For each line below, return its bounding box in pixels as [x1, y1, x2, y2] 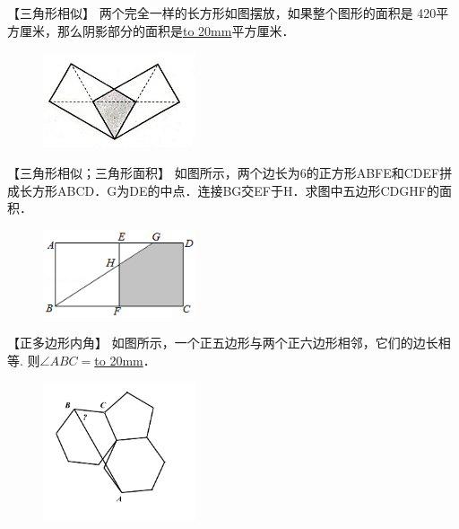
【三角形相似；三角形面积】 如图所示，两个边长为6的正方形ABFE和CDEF [7, 163, 440, 181]
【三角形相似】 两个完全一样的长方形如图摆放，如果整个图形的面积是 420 [7, 4, 437, 22]
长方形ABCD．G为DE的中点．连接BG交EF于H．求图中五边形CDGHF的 [19, 181, 439, 199]
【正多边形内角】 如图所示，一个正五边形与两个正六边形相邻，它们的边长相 [7, 333, 451, 352]
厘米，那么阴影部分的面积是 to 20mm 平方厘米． [19, 21, 295, 40]
